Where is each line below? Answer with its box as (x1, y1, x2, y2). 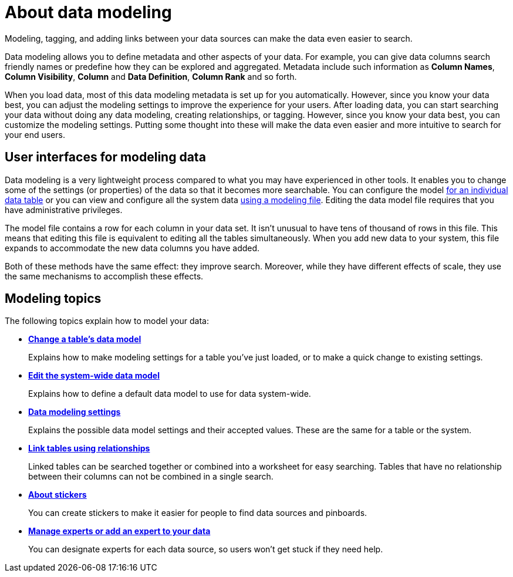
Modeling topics (5, 291, 102, 306)
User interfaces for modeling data (5, 150, 206, 165)
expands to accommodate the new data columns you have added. (5, 242, 260, 253)
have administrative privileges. (5, 204, 123, 215)
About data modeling (5, 2, 172, 22)
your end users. (5, 129, 65, 140)
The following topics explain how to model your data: (5, 316, 209, 326)
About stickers (28, 490, 87, 500)
